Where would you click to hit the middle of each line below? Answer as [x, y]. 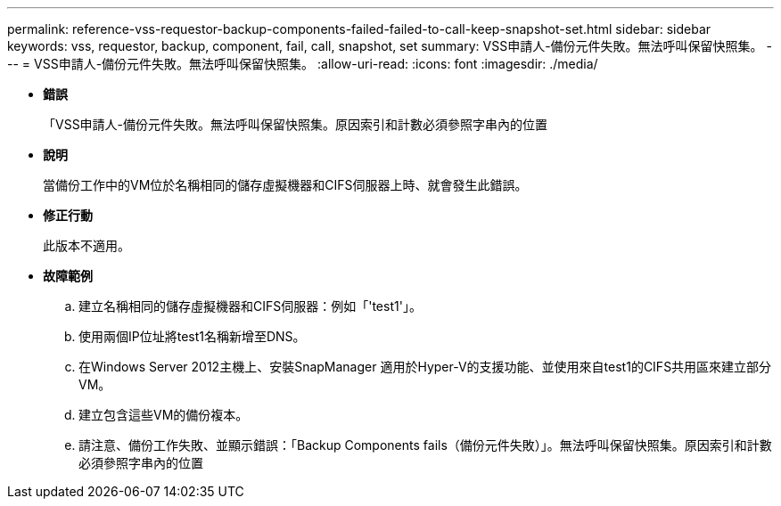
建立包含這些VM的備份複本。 [164, 415]
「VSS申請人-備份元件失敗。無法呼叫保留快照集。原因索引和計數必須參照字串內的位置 [296, 124]
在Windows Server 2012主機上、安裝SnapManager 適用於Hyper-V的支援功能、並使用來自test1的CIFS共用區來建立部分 [425, 367]
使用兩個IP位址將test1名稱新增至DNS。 [192, 336]
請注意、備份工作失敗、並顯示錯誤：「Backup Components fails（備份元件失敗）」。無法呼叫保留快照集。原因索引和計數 [425, 445]
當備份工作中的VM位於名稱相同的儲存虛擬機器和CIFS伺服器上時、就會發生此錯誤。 [285, 185]
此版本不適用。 [86, 245]
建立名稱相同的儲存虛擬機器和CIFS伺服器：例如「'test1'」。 [250, 306]
